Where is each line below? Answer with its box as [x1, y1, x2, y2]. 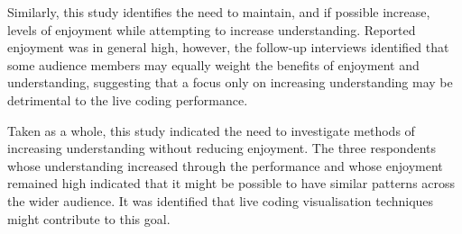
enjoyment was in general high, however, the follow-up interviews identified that [7, 38, 449, 57]
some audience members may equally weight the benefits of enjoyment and [7, 55, 420, 74]
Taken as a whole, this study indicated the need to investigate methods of [7, 121, 415, 139]
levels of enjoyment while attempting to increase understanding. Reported [7, 20, 416, 39]
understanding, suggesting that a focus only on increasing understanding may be [7, 73, 453, 92]
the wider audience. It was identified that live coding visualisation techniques [7, 191, 434, 210]
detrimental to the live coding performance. [7, 90, 248, 109]
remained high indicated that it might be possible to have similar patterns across [7, 174, 456, 193]
